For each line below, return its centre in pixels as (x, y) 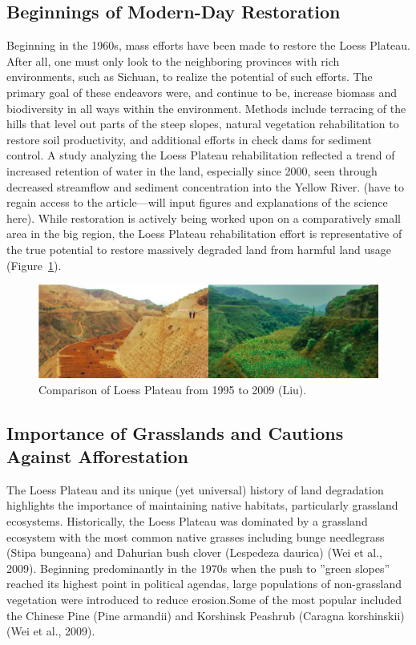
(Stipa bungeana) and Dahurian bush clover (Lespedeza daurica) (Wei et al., (194, 552)
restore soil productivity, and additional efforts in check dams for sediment (189, 139)
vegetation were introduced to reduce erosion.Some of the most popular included (204, 599)
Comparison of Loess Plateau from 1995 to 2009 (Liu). (173, 389)
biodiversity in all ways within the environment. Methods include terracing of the (206, 108)
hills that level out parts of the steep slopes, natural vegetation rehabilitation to (203, 124)
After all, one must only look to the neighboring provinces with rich (173, 60)
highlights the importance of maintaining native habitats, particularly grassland (202, 505)
